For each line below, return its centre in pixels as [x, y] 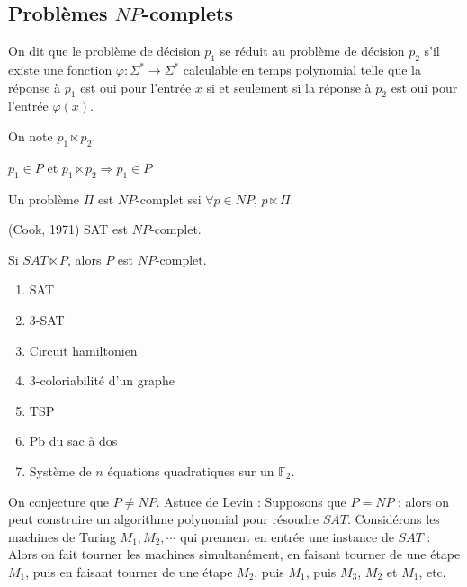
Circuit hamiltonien [83, 350]
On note [31, 135]
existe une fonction [60, 69]
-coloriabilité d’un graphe [105, 380]
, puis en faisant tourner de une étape [129, 571]
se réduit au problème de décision [312, 51]
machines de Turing [62, 536]
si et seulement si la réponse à [289, 87]
